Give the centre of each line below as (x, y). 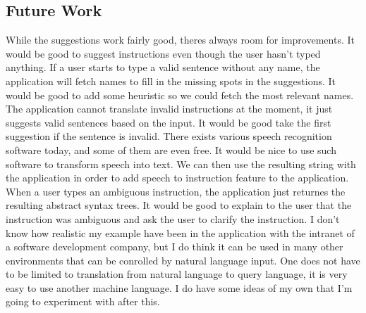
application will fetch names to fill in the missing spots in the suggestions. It (171, 81)
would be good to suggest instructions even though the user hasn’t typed (163, 53)
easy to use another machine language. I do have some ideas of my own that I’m (179, 287)
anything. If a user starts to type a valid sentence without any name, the (163, 67)
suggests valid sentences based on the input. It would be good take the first (169, 122)
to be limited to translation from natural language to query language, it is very (177, 274)
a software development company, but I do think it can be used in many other (175, 247)
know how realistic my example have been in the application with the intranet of (180, 232)
